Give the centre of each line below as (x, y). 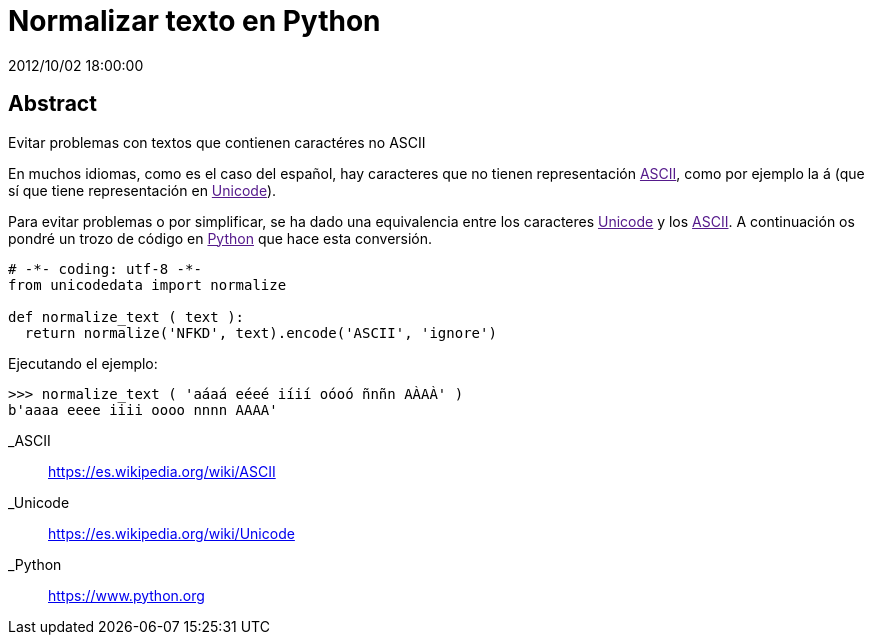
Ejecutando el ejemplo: (83, 363)
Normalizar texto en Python (194, 21)
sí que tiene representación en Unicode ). (142, 190)
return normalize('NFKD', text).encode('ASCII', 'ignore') (260, 332)
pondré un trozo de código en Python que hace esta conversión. (220, 238)
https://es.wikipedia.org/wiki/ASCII (162, 471)
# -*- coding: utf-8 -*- (105, 268)
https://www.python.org (126, 595)
